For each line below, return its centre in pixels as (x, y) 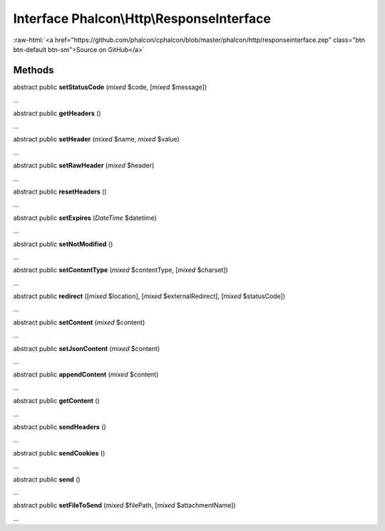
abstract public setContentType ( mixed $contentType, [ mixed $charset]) (120, 270)
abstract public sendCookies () (59, 453)
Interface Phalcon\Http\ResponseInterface (142, 19)
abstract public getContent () (56, 401)
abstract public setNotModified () (63, 244)
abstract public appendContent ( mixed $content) (86, 374)
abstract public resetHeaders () (60, 191)
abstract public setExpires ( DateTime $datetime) (85, 218)
